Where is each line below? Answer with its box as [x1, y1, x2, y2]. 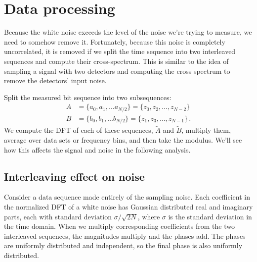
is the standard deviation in [168, 211, 252, 221]
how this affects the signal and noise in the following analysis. [4, 144, 191, 155]
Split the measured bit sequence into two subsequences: [4, 92, 171, 102]
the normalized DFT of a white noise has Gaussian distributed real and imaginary [4, 202, 253, 212]
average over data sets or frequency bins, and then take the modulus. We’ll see [4, 135, 242, 145]
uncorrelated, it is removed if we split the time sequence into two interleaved [4, 46, 236, 56]
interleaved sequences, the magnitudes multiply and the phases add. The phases [4, 230, 246, 241]
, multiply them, [181, 125, 231, 135]
